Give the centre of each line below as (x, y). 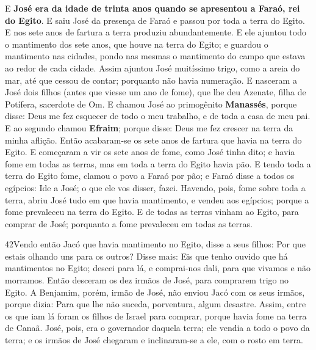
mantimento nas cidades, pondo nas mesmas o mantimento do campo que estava (155, 56)
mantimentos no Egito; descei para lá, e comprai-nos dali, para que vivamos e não (158, 268)
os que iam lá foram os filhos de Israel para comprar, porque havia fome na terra (156, 315)
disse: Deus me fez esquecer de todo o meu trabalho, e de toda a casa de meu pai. (158, 116)
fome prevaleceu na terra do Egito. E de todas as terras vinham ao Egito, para (152, 212)
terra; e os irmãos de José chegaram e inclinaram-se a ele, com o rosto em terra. (154, 340)
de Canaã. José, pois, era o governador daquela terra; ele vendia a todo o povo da (157, 328)
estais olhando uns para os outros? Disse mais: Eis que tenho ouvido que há (146, 256)
